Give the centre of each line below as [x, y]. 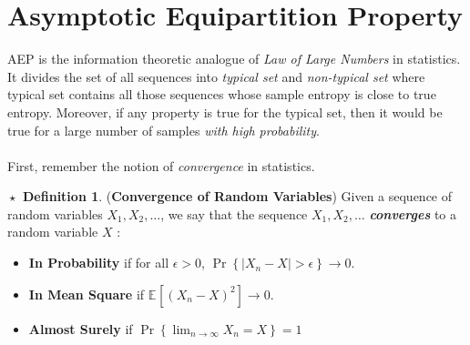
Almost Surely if [81, 328]
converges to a [413, 213]
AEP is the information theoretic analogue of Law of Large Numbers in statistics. [234, 59]
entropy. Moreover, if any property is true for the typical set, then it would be [225, 112]
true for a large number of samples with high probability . [163, 130]
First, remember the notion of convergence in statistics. [161, 165]
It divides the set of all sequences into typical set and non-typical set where [216, 76]
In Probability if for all [99, 263]
